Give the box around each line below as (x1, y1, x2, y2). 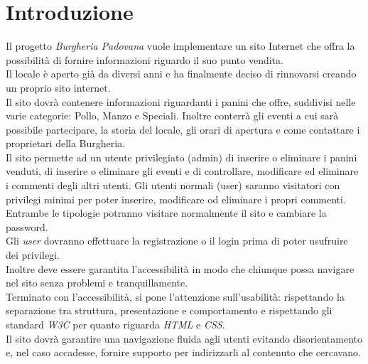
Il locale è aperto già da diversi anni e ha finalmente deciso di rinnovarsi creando (6, 66, 357, 81)
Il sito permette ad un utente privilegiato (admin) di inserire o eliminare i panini (6, 149, 357, 164)
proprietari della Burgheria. (6, 136, 126, 151)
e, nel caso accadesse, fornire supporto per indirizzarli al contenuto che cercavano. (6, 345, 361, 360)
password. (6, 219, 48, 234)
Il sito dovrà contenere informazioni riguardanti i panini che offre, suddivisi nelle (6, 94, 356, 109)
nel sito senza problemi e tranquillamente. (6, 275, 188, 290)
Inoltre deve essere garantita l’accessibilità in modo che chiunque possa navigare (6, 261, 355, 276)
